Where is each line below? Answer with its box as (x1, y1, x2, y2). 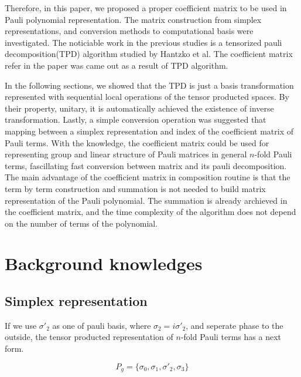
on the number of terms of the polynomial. (5, 217, 158, 229)
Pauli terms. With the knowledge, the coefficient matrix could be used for (5, 136, 269, 149)
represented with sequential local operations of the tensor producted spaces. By (5, 90, 289, 103)
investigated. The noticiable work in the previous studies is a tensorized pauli (5, 36, 282, 48)
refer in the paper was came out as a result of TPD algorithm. (5, 59, 228, 71)
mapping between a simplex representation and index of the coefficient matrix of (5, 124, 293, 137)
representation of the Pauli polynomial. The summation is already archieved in (5, 194, 288, 206)
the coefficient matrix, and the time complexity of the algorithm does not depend (5, 206, 296, 218)
